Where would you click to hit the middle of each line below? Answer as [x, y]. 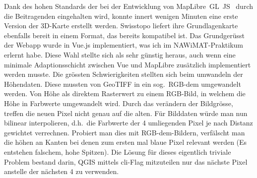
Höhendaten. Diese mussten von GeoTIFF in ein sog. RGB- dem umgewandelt [123, 84]
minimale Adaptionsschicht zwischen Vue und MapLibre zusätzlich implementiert [128, 64]
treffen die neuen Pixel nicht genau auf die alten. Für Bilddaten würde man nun [126, 113]
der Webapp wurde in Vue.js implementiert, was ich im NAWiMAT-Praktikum [124, 45]
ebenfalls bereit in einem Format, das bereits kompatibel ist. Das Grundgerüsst [125, 35]
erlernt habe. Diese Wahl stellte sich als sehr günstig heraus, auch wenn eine [120, 54]
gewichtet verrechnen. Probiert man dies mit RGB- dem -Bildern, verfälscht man [125, 132]
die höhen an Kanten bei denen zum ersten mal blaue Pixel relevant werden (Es [126, 142]
